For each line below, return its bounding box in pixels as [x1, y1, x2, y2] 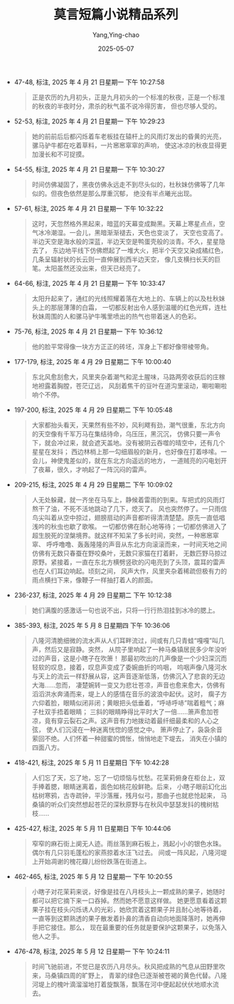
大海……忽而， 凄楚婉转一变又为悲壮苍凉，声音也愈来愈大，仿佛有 [31, 680, 225, 689]
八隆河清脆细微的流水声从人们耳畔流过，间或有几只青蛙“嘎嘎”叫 [31, 636, 218, 645]
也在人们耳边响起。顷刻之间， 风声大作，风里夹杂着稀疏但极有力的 [31, 566, 228, 575]
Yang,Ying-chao [92, 30, 140, 39]
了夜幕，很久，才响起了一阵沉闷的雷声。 [31, 465, 151, 474]
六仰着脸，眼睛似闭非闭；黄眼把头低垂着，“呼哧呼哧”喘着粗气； [31, 698, 218, 707]
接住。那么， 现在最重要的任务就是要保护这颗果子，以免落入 [50, 923, 228, 931]
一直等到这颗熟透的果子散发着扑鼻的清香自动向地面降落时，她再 [31, 914, 219, 923]
